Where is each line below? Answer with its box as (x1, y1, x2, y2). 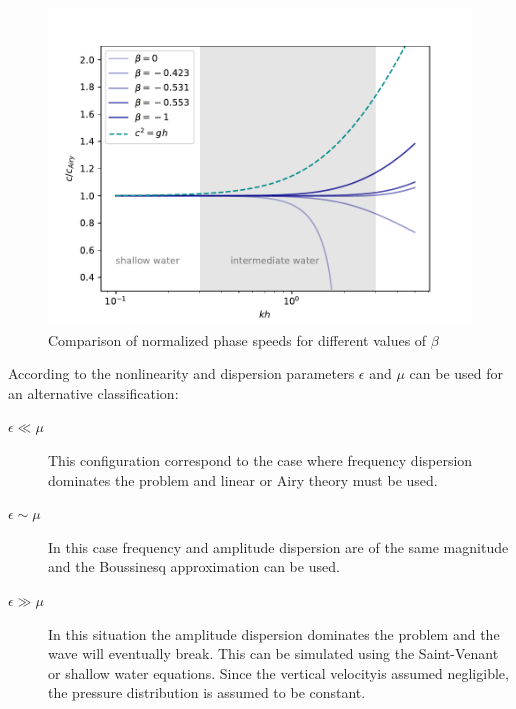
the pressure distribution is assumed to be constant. (48, 682, 366, 703)
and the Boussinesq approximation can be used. (48, 556, 340, 577)
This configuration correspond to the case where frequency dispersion (48, 449, 473, 470)
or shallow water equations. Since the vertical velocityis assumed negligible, (48, 662, 509, 683)
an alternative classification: (8, 382, 179, 403)
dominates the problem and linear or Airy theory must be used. (48, 469, 438, 490)
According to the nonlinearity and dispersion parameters (8, 363, 355, 384)
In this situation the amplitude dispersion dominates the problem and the (48, 623, 500, 644)
